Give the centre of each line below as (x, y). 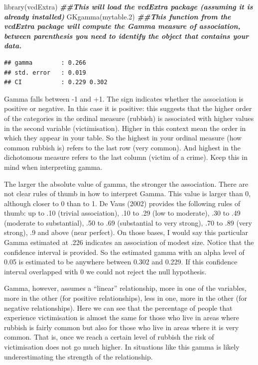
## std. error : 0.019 (45, 72)
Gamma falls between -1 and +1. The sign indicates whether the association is (124, 98)
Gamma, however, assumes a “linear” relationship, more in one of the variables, (125, 288)
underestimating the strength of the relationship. (78, 356)
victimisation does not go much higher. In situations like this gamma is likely (122, 347)
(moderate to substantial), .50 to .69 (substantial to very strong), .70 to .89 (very (128, 222)
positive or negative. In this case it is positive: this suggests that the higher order (128, 108)
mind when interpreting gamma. (53, 167)
